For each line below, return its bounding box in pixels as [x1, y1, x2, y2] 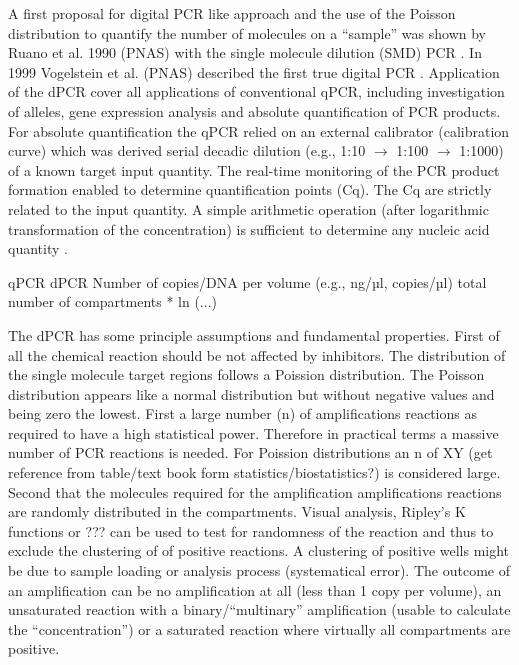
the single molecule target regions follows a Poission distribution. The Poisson [8, 364, 485, 385]
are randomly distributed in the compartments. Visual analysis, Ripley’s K [8, 501, 466, 522]
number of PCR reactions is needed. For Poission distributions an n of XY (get [8, 442, 493, 463]
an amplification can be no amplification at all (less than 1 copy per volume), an [8, 579, 502, 600]
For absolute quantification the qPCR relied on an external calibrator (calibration [8, 120, 510, 141]
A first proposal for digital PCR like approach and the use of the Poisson [8, 3, 456, 23]
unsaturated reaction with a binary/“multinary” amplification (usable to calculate [8, 599, 511, 620]
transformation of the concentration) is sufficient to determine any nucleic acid [8, 218, 490, 239]
